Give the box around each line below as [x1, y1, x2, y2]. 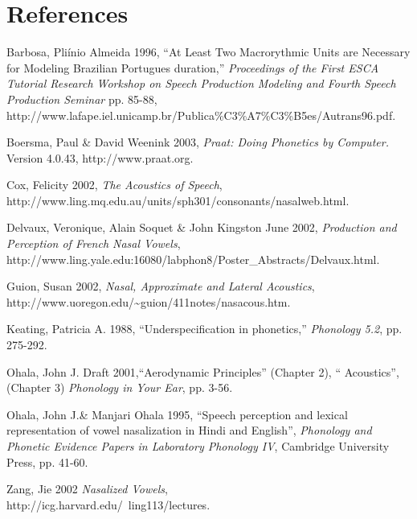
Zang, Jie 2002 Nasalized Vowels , [6, 480, 168, 497]
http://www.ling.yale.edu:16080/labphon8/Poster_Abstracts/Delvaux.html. [6, 250, 380, 267]
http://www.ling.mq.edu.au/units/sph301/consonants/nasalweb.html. [6, 192, 350, 208]
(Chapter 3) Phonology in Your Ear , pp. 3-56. [6, 379, 233, 396]
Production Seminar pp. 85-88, [6, 90, 157, 107]
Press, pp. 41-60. [6, 453, 88, 470]
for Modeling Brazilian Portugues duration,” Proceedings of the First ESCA [6, 59, 379, 76]
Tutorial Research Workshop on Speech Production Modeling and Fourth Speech [6, 75, 396, 92]
